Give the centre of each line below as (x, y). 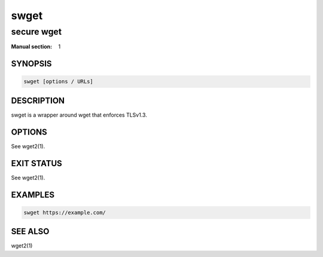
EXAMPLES (33, 195)
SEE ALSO (30, 232)
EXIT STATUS (36, 163)
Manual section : (32, 47)
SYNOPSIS (31, 64)
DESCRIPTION (38, 101)
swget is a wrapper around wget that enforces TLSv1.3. (79, 115)
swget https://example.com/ (65, 212)
